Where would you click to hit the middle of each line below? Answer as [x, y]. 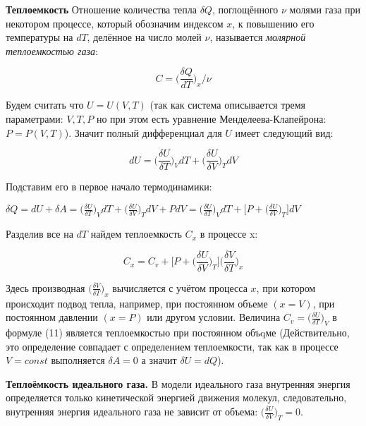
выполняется [78, 360]
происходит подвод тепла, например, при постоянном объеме [137, 303]
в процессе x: [229, 234]
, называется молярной [258, 37]
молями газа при [325, 9]
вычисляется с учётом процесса [180, 287]
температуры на [39, 37]
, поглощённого [245, 9]
